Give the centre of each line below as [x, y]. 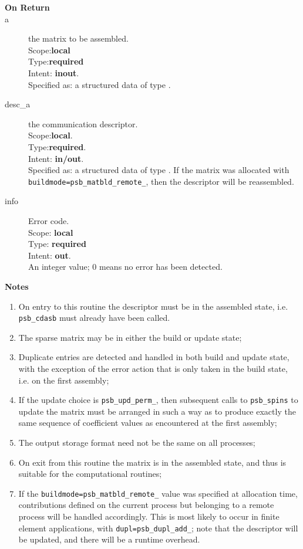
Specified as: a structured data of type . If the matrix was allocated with [159, 170]
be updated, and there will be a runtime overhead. [109, 539]
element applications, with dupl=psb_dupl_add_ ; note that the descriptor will [158, 528]
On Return [27, 7]
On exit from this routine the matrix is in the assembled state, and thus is [152, 462]
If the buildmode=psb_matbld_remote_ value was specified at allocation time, [158, 493]
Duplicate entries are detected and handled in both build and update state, [154, 357]
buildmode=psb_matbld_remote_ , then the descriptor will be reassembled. [161, 181]
